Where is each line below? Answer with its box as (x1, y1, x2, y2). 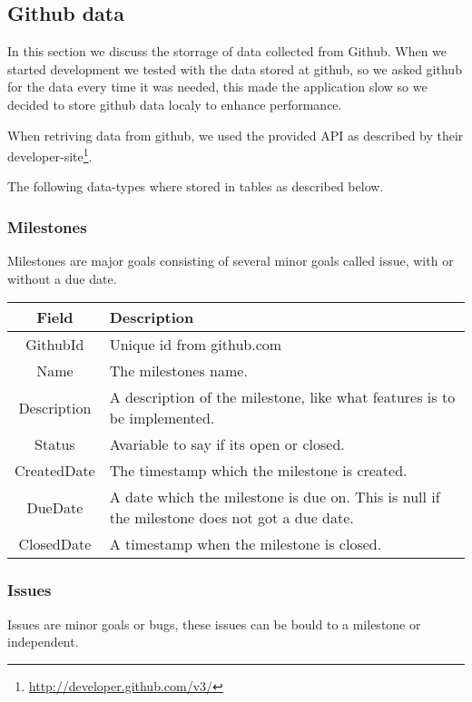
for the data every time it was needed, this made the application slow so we (7, 77, 428, 96)
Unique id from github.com (109, 334, 282, 356)
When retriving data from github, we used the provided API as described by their (7, 125, 464, 144)
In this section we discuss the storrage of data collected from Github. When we (7, 42, 447, 61)
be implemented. (109, 407, 215, 429)
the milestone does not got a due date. (109, 507, 354, 529)
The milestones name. (109, 360, 248, 382)
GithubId (25, 334, 84, 356)
